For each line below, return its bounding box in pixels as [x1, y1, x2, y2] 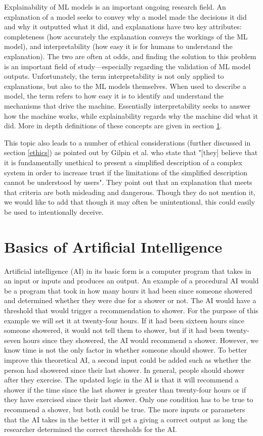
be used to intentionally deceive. [4, 206, 104, 217]
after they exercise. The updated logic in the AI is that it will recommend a [4, 374, 239, 385]
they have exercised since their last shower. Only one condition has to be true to [4, 394, 253, 405]
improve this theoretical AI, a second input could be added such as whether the [4, 354, 251, 365]
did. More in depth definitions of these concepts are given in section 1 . [4, 120, 222, 131]
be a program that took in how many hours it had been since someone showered [4, 285, 252, 296]
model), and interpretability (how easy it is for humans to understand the [4, 41, 233, 52]
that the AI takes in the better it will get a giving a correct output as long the [4, 414, 247, 424]
